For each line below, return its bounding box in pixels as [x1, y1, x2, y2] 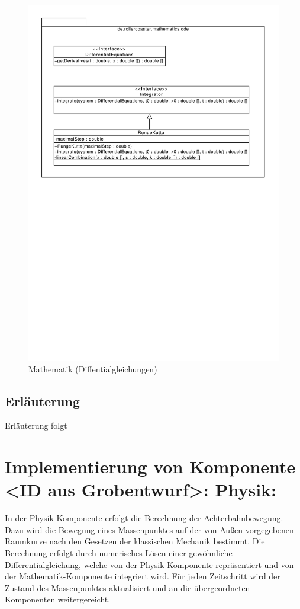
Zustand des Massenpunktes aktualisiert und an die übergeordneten [5, 581, 250, 594]
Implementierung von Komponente [5, 454, 296, 479]
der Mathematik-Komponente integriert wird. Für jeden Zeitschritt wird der [5, 570, 280, 582]
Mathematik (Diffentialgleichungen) [28, 362, 157, 375]
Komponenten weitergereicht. [5, 593, 111, 605]
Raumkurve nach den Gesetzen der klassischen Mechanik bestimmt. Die [5, 535, 265, 547]
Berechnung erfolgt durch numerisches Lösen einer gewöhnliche [5, 547, 233, 559]
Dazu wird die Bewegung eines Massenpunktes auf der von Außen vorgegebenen [5, 523, 294, 535]
